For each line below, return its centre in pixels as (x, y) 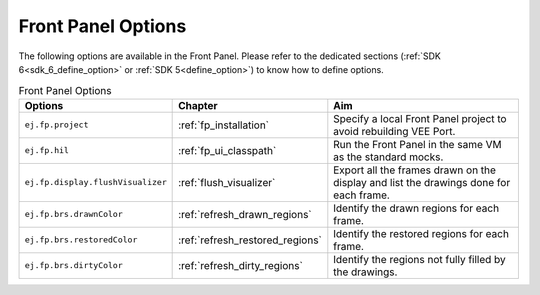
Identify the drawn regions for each (416, 208)
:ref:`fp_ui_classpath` (227, 150)
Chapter (198, 105)
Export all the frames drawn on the (415, 170)
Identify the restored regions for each (421, 233)
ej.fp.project (56, 125)
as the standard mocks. (388, 157)
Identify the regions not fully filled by (420, 259)
